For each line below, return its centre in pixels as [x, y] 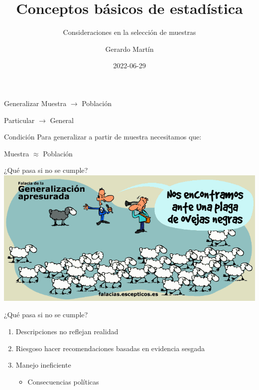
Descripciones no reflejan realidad [67, 331]
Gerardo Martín [129, 49]
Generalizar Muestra [35, 103]
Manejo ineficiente [43, 365]
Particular [19, 120]
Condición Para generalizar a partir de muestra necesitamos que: [103, 137]
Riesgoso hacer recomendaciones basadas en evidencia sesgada [110, 348]
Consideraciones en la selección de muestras [129, 32]
